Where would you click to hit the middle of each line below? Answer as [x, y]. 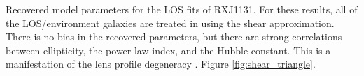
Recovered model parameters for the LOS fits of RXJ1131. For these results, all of [182, 9]
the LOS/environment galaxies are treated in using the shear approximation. [170, 23]
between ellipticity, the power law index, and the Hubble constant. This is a [168, 50]
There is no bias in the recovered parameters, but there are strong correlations [174, 37]
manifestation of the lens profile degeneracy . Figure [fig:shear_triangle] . [161, 64]
